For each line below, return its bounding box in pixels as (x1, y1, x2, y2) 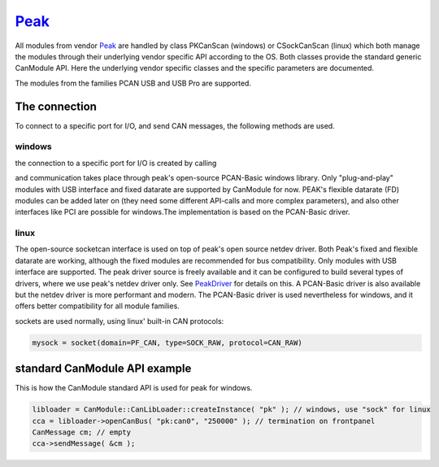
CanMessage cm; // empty (32, 428, 132, 437)
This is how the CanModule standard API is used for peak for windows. (15, 383, 253, 393)
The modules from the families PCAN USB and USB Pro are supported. (15, 78, 252, 88)
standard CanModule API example (15, 362, 192, 376)
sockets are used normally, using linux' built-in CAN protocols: (15, 316, 224, 325)
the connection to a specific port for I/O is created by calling (15, 158, 217, 168)
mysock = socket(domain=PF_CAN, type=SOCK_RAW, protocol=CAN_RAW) (32, 338, 302, 347)
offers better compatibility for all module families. (15, 301, 180, 311)
